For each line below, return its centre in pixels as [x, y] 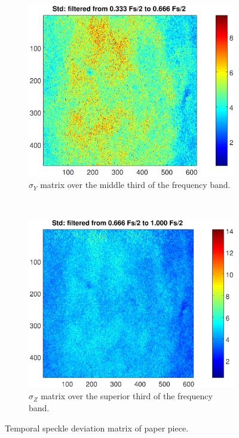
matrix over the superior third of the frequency [127, 396]
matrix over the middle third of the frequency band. [135, 185]
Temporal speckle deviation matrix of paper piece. [97, 428]
